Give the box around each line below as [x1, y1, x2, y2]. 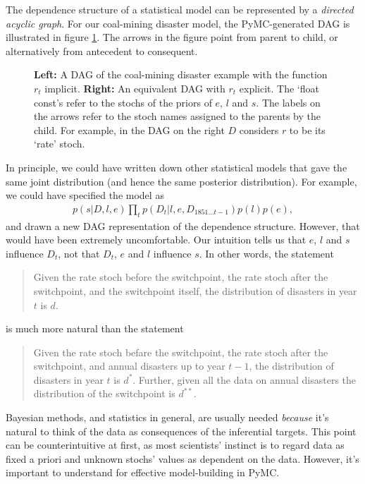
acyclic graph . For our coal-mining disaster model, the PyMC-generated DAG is [6, 16, 350, 30]
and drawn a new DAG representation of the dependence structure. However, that [6, 218, 360, 233]
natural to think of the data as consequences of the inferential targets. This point [6, 423, 357, 438]
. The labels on [256, 95, 321, 109]
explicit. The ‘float [239, 80, 319, 95]
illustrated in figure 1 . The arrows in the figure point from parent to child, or [6, 30, 338, 44]
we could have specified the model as [6, 188, 164, 202]
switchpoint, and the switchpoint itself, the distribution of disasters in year [33, 283, 357, 298]
